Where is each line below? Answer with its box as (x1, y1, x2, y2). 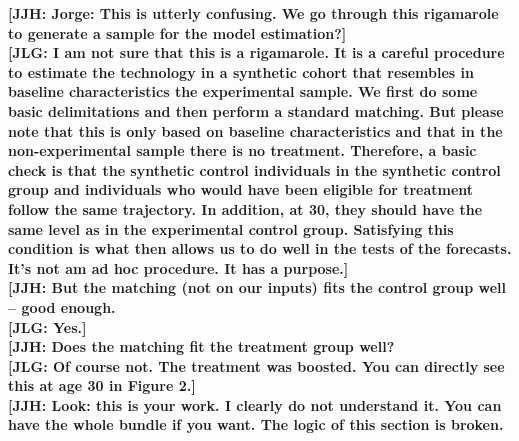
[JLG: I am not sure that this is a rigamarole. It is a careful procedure (8, 42, 505, 63)
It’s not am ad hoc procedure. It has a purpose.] (8, 257, 349, 278)
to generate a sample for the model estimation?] (8, 22, 347, 43)
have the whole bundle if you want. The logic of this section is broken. (8, 414, 504, 435)
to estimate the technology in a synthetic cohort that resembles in (8, 61, 474, 82)
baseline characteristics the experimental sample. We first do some (8, 81, 478, 102)
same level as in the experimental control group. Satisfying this (8, 218, 454, 239)
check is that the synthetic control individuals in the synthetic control (8, 159, 501, 180)
